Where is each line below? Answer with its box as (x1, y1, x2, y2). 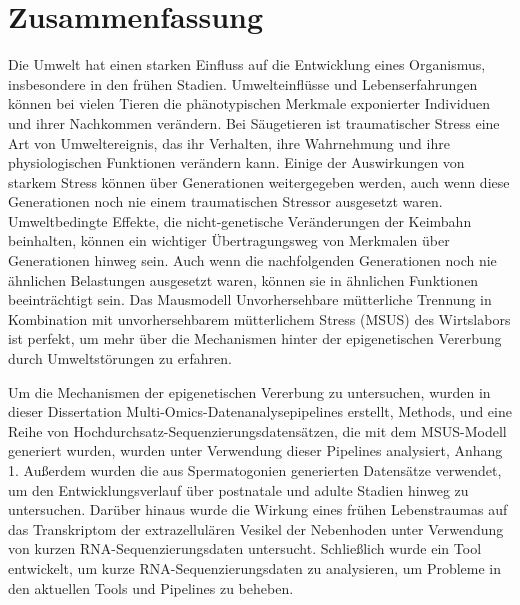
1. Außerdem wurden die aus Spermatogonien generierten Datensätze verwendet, (8, 460, 502, 480)
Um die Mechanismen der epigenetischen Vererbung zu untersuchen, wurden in (8, 381, 491, 402)
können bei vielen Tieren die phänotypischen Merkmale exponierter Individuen (8, 93, 491, 114)
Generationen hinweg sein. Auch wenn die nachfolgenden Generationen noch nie (8, 250, 497, 271)
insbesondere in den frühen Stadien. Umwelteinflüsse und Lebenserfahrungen (8, 73, 478, 94)
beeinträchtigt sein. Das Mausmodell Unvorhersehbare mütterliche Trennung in (8, 289, 492, 310)
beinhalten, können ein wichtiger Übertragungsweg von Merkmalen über (8, 230, 450, 251)
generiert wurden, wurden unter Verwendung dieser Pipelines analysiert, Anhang (8, 440, 503, 461)
